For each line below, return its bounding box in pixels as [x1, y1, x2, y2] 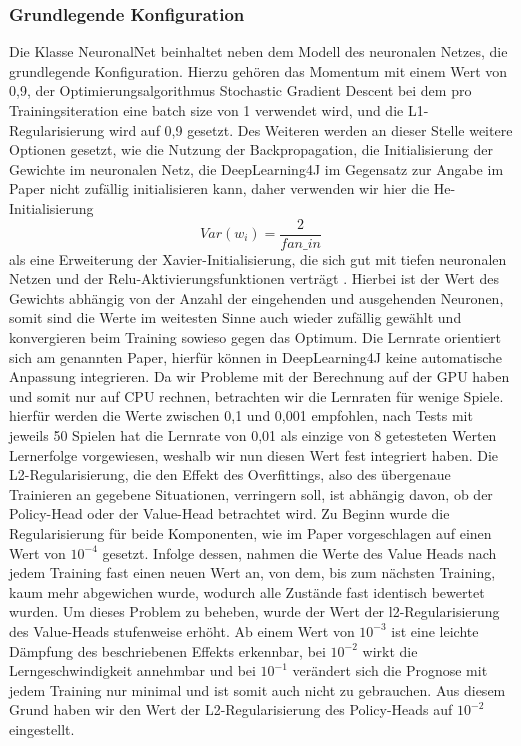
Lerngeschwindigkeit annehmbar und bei [9, 660, 256, 681]
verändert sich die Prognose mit [292, 660, 488, 681]
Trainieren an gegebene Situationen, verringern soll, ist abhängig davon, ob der [9, 483, 493, 504]
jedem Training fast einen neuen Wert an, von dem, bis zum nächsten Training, [9, 562, 496, 583]
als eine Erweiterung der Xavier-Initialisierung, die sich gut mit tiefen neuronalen [9, 248, 507, 269]
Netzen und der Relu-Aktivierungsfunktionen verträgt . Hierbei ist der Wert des [9, 268, 499, 289]
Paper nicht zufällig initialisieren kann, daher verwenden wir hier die [9, 178, 430, 199]
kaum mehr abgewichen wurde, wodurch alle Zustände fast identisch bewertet [9, 581, 485, 602]
